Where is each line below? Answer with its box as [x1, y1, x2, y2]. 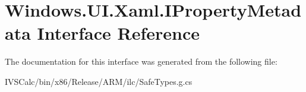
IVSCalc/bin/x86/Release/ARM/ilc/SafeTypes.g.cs [5, 75, 193, 87]
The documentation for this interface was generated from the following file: [5, 55, 277, 68]
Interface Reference [37, 21, 200, 45]
